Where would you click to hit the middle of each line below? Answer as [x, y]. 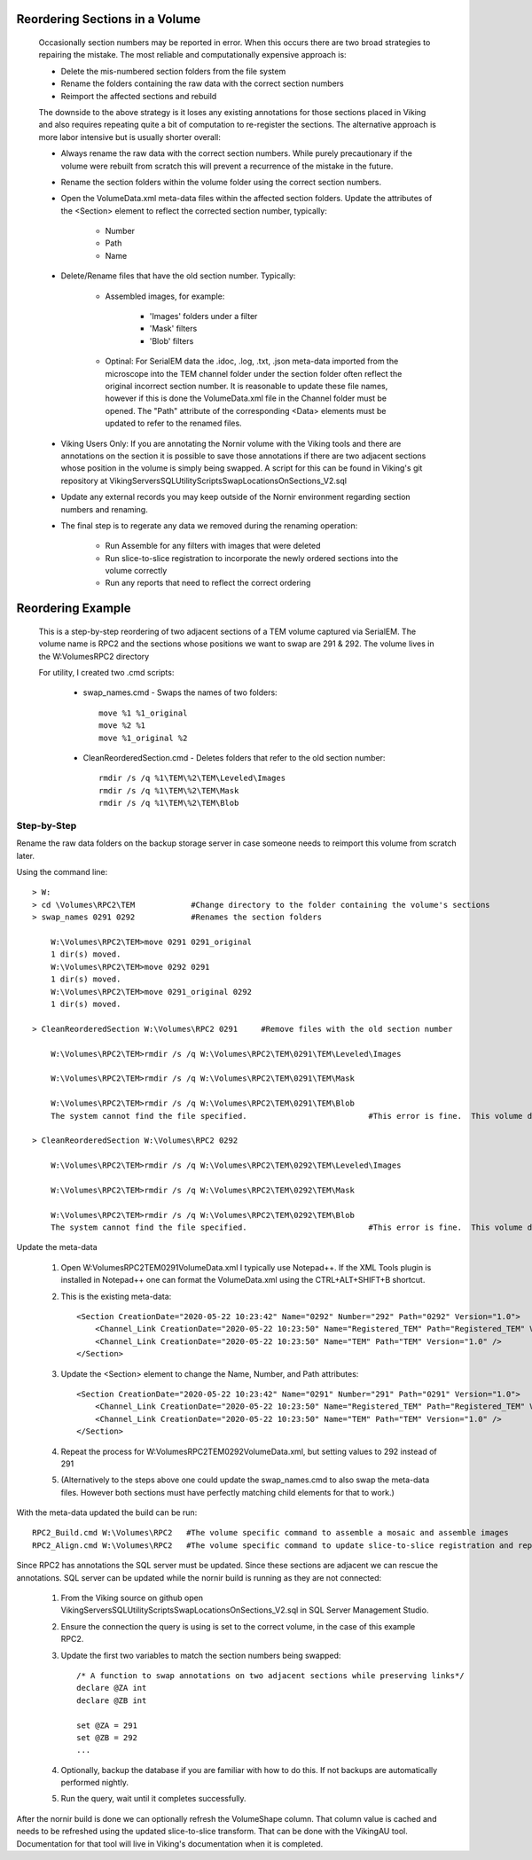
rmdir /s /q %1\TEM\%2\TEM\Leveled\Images [192, 778]
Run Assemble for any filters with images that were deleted [213, 546]
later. [26, 856]
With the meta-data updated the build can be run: [107, 1512]
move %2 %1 [122, 726]
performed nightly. [94, 1783]
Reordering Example [74, 609]
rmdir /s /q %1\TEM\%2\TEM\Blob [169, 803]
